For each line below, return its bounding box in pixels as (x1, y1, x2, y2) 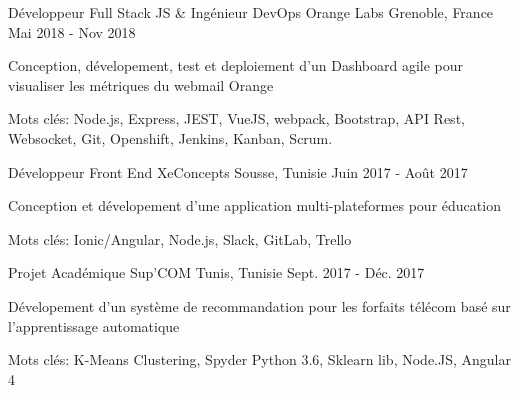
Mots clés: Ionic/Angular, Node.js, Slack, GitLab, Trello (8, 228, 352, 249)
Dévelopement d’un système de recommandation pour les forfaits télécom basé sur (8, 295, 511, 316)
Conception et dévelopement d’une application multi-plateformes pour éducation (8, 195, 501, 216)
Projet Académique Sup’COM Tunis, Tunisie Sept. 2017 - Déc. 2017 (8, 262, 425, 283)
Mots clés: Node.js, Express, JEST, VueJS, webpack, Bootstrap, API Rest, (8, 108, 465, 129)
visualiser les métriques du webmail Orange (8, 74, 274, 95)
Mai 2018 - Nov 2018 (8, 21, 136, 42)
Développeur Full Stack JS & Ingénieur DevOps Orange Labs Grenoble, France (8, 2, 494, 22)
